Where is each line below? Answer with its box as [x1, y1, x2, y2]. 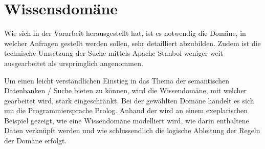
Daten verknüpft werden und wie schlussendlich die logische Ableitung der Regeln [4, 125, 260, 136]
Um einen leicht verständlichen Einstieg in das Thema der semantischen [4, 75, 230, 86]
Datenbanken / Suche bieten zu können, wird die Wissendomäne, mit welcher [4, 85, 247, 96]
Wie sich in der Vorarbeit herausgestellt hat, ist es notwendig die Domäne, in [4, 28, 246, 38]
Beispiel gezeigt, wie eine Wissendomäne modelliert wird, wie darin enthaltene [4, 115, 249, 125]
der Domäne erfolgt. [4, 135, 67, 146]
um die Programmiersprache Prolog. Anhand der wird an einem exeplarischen [4, 105, 248, 116]
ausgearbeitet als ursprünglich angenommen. [4, 57, 143, 68]
